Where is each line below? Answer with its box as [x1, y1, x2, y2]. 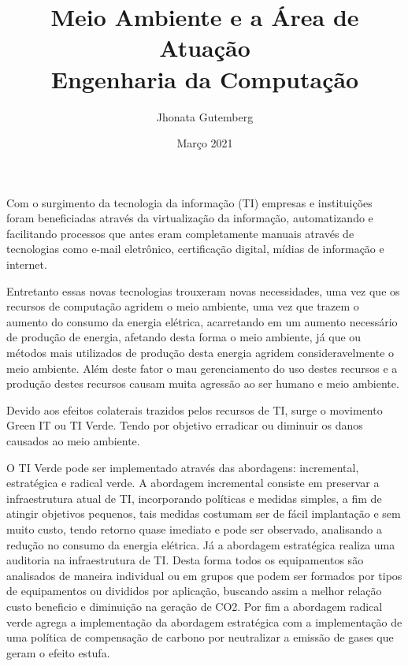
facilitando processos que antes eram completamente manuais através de [6, 225, 354, 241]
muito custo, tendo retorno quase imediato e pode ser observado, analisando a [6, 520, 382, 537]
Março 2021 [176, 135, 233, 151]
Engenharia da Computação [50, 62, 359, 95]
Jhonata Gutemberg [156, 108, 254, 125]
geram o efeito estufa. [6, 644, 110, 660]
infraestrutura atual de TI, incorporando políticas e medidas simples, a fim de [6, 489, 382, 506]
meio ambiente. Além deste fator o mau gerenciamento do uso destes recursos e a [6, 359, 398, 376]
